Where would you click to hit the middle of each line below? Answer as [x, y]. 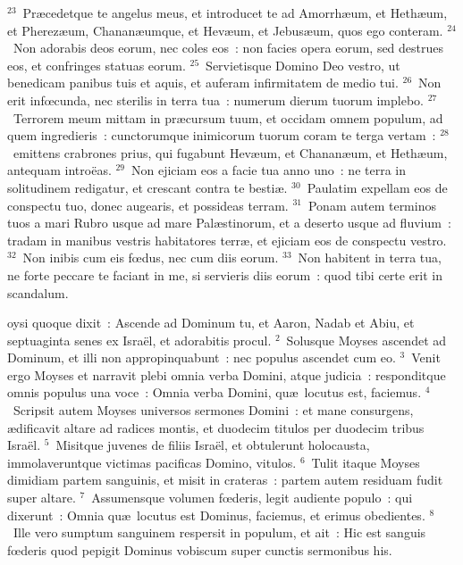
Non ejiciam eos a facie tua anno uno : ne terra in [269, 170]
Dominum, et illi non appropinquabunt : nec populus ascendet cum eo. [202, 357]
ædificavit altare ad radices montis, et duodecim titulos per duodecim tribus [216, 427]
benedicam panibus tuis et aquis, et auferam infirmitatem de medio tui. [203, 83]
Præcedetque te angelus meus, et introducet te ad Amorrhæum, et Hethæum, [235, 12]
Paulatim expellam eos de [377, 187]
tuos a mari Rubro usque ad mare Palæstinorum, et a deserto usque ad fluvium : [229, 223]
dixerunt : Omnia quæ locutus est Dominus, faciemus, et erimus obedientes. [216, 515]
